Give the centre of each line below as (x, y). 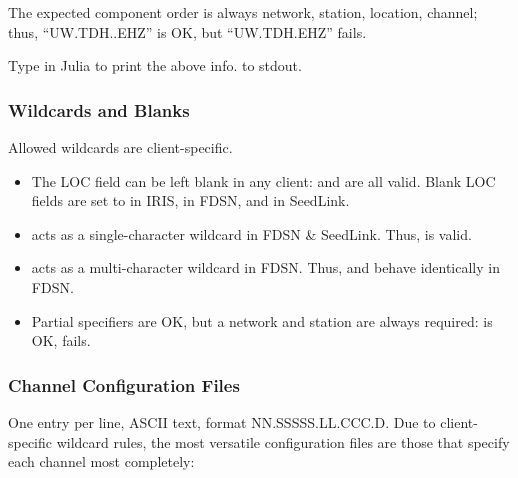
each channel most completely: (101, 461)
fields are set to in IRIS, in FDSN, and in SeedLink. (190, 200)
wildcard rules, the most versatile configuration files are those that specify (283, 441)
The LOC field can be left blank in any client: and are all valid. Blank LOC (263, 180)
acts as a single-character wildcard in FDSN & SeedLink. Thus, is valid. (251, 233)
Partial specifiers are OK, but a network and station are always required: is (262, 320)
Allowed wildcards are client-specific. (120, 147)
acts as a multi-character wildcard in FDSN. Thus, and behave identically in (265, 267)
